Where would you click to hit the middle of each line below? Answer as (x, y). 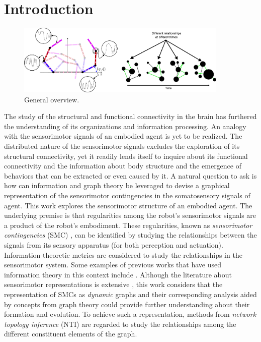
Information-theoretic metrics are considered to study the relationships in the (123, 254)
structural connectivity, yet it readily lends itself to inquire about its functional (126, 156)
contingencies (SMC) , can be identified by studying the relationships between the (130, 235)
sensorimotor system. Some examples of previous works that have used (113, 265)
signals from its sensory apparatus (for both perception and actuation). (114, 244)
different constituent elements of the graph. (71, 334)
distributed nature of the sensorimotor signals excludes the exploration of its (122, 146)
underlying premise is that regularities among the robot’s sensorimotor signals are (130, 215)
